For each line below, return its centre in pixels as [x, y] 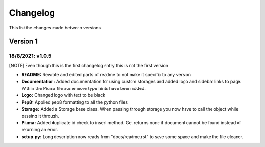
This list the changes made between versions [55, 28]
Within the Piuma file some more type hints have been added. [83, 88]
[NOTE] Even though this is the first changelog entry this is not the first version [89, 65]
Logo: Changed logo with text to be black [63, 95]
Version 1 [23, 42]
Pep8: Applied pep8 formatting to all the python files [74, 102]
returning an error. [40, 130]
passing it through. [40, 116]
